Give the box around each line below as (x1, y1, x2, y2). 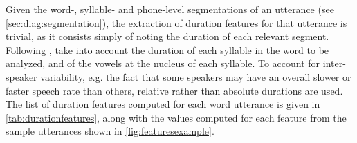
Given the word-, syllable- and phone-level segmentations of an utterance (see (6, 2, 334, 16)
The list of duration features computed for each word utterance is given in (6, 97, 320, 111)
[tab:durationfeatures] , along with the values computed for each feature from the (6, 110, 347, 124)
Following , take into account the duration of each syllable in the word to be (6, 42, 329, 57)
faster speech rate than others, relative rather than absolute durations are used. (6, 83, 343, 97)
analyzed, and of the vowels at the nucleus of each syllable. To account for (6, 56, 320, 70)
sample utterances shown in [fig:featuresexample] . (6, 124, 214, 138)
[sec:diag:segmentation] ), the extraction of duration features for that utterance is (6, 15, 347, 30)
